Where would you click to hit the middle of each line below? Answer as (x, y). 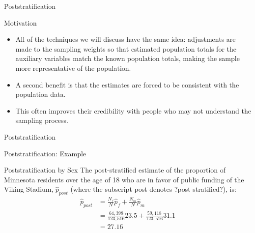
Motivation (20, 22)
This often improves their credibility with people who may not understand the (133, 110)
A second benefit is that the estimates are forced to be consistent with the (127, 84)
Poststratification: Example (45, 153)
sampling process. (42, 120)
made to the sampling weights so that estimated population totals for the (126, 48)
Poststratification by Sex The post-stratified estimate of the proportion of (115, 170)
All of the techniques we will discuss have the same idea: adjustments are (126, 39)
